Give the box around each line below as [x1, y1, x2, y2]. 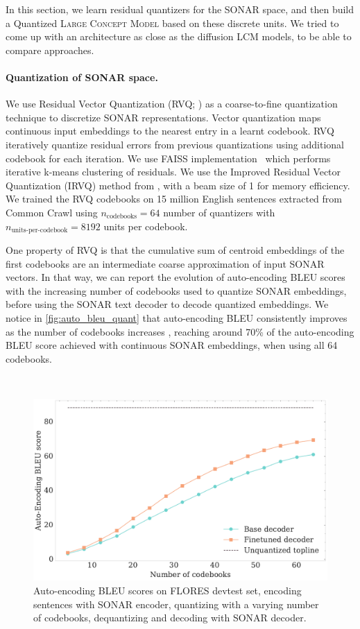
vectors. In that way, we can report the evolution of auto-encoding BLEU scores [6, 270, 345, 284]
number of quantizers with [163, 205, 275, 219]
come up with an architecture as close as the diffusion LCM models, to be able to [6, 29, 352, 44]
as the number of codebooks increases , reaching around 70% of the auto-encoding [6, 324, 354, 338]
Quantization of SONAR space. [6, 69, 158, 84]
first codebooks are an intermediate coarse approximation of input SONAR [6, 256, 325, 270]
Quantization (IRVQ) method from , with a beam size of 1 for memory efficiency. [6, 178, 350, 192]
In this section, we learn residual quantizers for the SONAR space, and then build [6, 2, 354, 16]
